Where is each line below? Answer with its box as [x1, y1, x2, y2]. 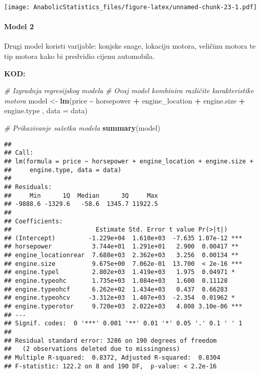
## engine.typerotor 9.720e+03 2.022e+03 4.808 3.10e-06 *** [4, 303, 243, 310]
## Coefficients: [4, 217, 63, 225]
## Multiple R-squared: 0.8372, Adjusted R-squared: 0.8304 [4, 354, 221, 362]
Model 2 [4, 21, 34, 32]
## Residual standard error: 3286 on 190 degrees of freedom [4, 337, 217, 344]
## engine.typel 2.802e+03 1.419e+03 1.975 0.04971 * [4, 268, 235, 276]
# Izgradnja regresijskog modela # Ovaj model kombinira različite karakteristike [4, 85, 254, 96]
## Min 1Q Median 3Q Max [4, 192, 158, 199]
